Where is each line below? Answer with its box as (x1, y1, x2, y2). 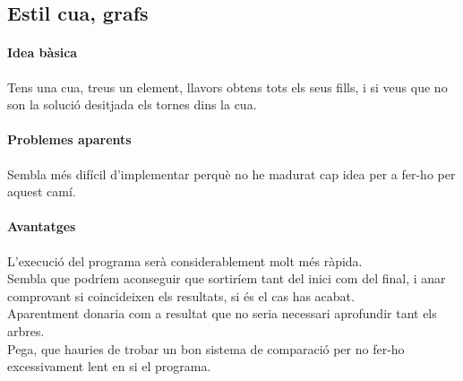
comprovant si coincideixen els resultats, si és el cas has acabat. (7, 286, 355, 305)
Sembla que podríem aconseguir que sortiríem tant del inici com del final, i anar (7, 269, 446, 288)
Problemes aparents (7, 130, 132, 149)
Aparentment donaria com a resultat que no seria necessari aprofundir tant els (7, 304, 437, 323)
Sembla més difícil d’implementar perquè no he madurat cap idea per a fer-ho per (7, 164, 456, 183)
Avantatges (7, 217, 76, 236)
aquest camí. (7, 182, 76, 201)
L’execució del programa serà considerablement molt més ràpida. (7, 251, 363, 270)
